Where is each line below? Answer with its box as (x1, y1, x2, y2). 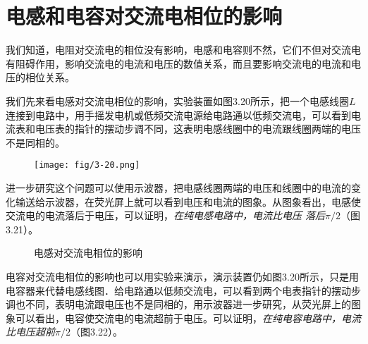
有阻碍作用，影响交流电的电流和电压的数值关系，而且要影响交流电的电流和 (6, 56, 351, 70)
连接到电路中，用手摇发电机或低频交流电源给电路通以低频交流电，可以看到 (6, 107, 351, 122)
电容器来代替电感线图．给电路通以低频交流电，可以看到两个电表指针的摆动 (6, 283, 351, 297)
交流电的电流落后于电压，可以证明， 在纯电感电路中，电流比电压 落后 (6, 208, 326, 223)
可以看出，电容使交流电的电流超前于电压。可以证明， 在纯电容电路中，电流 (15, 310, 361, 325)
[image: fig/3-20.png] (34, 160, 140, 171)
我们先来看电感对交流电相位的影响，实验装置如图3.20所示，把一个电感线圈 (6, 93, 349, 108)
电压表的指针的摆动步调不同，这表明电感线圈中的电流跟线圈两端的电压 (35, 121, 361, 136)
